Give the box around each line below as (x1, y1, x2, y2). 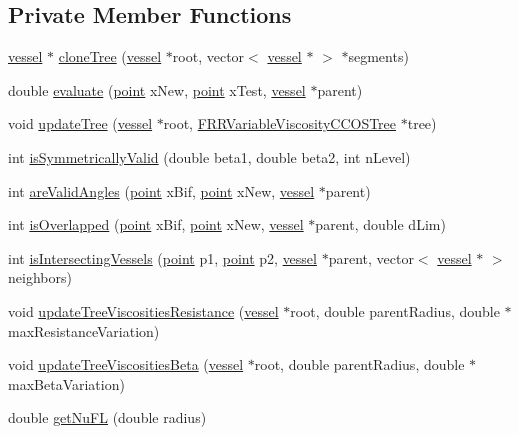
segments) (348, 46, 409, 67)
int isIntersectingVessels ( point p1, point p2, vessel (8, 247, 317, 268)
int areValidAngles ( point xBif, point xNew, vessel (8, 180, 315, 201)
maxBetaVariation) (8, 373, 125, 394)
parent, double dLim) (315, 214, 446, 235)
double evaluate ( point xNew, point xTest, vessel (8, 79, 306, 100)
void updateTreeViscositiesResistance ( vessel (8, 300, 279, 321)
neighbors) (8, 267, 72, 288)
